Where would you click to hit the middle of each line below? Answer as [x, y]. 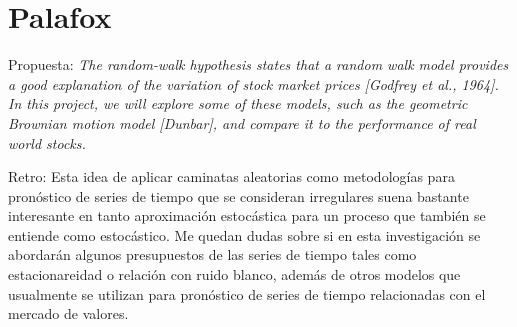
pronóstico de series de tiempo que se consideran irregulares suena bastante [238, 195]
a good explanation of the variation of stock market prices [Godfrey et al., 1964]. [253, 83]
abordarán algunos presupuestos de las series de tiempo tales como [212, 254]
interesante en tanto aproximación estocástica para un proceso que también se [247, 215]
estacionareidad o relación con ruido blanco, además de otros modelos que [234, 274]
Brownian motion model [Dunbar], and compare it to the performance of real [242, 122]
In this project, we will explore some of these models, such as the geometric [238, 103]
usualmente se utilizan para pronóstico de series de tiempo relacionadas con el [247, 293]
